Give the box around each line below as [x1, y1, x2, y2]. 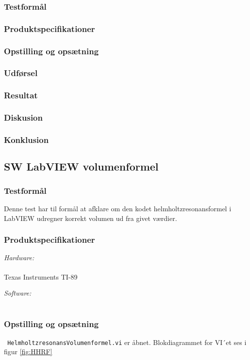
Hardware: [4, 252, 34, 263]
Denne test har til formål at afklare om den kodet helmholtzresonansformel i [4, 203, 232, 213]
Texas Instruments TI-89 [4, 271, 78, 282]
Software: [4, 288, 32, 298]
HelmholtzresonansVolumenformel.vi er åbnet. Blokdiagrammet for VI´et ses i [7, 337, 247, 347]
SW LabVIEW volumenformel [4, 159, 159, 174]
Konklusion [4, 133, 49, 145]
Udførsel [4, 67, 38, 79]
